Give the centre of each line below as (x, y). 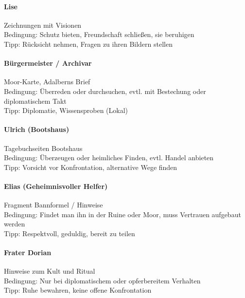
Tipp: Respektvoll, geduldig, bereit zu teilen (70, 233)
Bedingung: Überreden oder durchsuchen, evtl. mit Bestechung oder (105, 91)
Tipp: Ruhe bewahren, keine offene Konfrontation (78, 290)
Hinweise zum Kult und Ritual (50, 271)
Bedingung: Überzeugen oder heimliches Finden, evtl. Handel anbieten (109, 158)
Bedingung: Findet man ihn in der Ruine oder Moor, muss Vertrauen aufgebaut (122, 214)
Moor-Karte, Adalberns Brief (47, 82)
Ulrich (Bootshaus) (37, 129)
